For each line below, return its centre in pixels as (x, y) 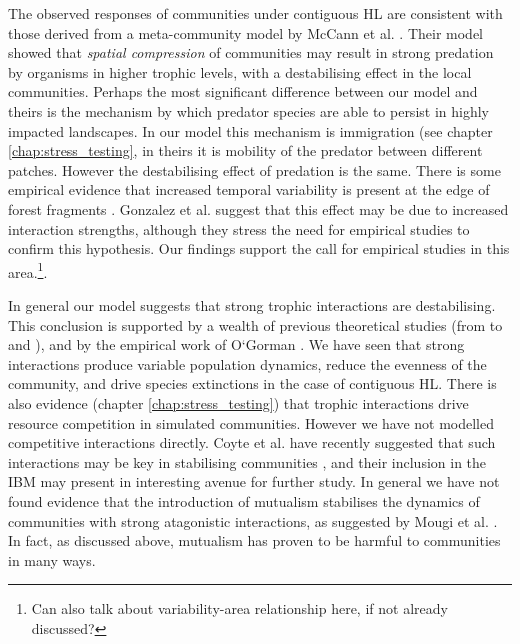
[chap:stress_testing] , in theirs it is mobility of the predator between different (245, 150)
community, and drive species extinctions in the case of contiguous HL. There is (252, 383)
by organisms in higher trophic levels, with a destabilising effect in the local (240, 71)
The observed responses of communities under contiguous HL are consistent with (255, 13)
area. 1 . (28, 270)
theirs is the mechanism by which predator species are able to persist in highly (248, 110)
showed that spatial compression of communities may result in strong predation (251, 52)
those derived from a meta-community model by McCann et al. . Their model (245, 32)
